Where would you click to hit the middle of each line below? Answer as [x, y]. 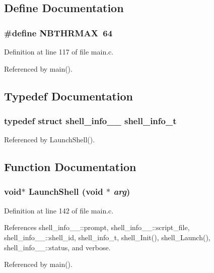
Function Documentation [70, 167]
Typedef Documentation [68, 96]
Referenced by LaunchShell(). [50, 140]
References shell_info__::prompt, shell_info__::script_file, [97, 227]
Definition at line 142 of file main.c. [59, 210]
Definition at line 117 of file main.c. [59, 51]
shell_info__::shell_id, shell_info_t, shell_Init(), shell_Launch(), [107, 237]
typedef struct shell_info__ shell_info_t [90, 120]
